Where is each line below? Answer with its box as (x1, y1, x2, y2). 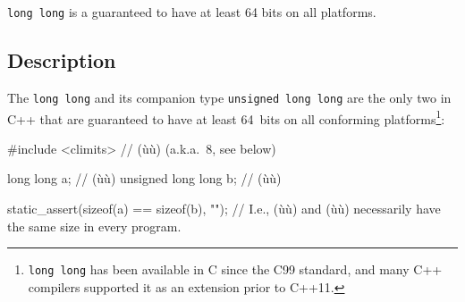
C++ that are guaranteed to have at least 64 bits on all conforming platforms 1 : (7, 106, 445, 128)
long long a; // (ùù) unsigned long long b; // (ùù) (7, 169, 282, 188)
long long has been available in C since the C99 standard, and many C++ (28, 260, 443, 279)
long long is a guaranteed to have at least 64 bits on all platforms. (7, 3, 376, 21)
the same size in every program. (7, 216, 182, 235)
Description (7, 46, 116, 74)
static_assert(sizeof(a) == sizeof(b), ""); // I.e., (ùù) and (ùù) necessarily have (7, 198, 441, 217)
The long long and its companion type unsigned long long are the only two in (7, 88, 452, 106)
